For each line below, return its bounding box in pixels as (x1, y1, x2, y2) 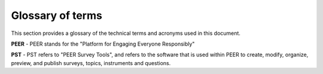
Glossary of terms (11, 9, 103, 22)
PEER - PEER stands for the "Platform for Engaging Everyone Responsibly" (11, 40, 195, 47)
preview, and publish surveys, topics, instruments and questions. (11, 59, 171, 66)
